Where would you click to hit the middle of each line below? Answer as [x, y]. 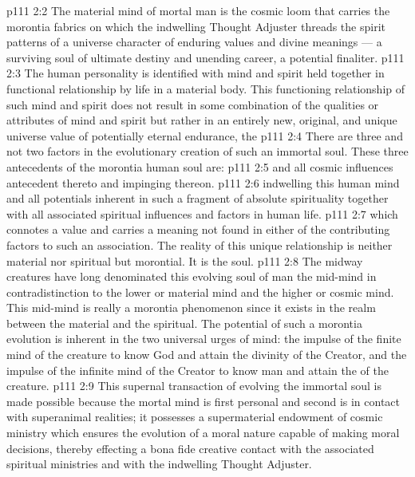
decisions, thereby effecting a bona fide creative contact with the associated [190, 448]
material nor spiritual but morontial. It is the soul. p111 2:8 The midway [185, 260]
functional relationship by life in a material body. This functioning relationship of [206, 88]
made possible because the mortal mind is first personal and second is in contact [204, 401]
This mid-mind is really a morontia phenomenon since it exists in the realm [191, 307]
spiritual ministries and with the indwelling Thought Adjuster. [159, 464]
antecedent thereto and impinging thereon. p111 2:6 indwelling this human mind [203, 182]
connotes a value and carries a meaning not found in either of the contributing [198, 229]
